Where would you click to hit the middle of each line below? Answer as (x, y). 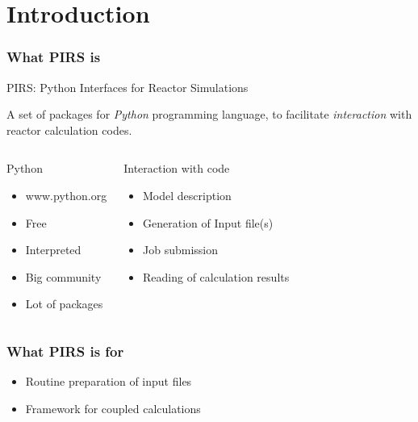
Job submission (180, 250)
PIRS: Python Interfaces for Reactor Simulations (127, 87)
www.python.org (66, 195)
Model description (187, 195)
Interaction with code (177, 168)
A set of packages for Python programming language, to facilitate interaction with (209, 114)
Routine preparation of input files (109, 381)
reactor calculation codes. (69, 130)
